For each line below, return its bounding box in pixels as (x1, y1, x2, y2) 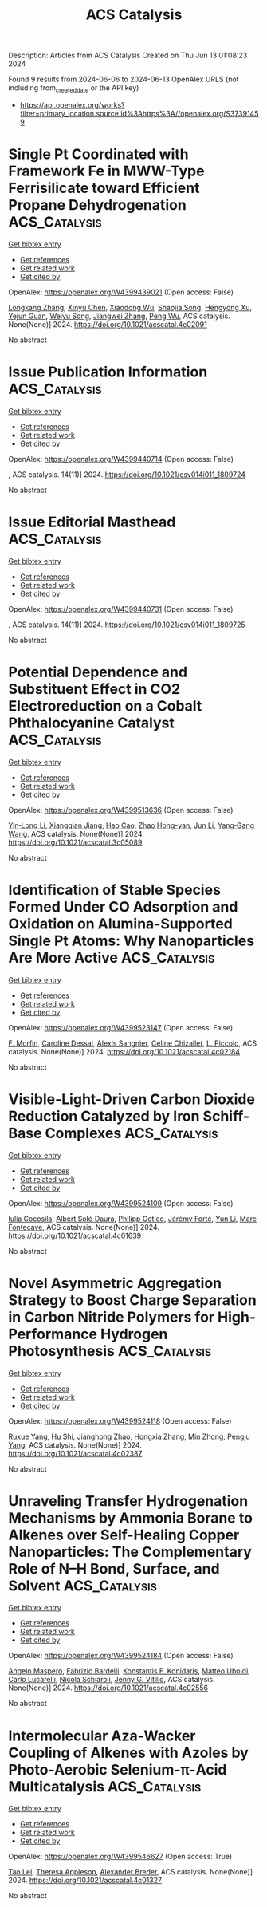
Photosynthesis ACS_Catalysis (8, 1342, 212, 1360)
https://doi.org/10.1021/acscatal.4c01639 (8, 1231, 142, 1240)
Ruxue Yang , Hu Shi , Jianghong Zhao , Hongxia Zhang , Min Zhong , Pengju (8, 1432, 251, 1441)
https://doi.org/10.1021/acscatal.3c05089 (8, 837, 143, 847)
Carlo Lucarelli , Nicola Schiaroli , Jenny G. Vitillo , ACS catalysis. (8, 1675, 215, 1684)
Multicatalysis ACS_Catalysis (8, 1777, 202, 1795)
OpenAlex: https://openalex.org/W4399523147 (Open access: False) (8, 1022, 234, 1032)
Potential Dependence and (8, 663, 188, 681)
